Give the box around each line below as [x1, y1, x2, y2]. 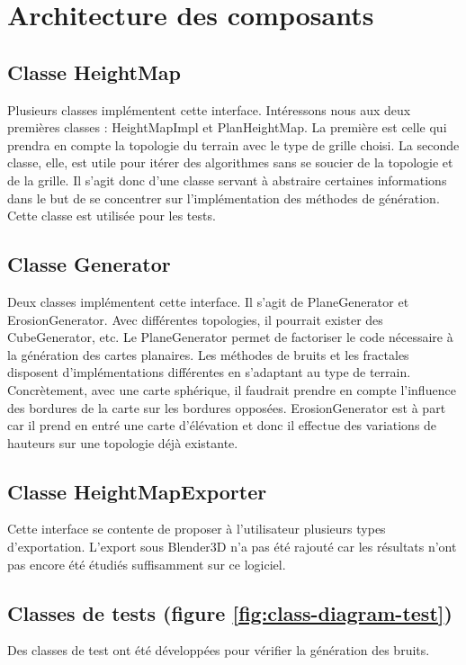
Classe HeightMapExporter [7, 477, 267, 505]
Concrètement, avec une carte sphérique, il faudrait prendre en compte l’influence [7, 380, 456, 399]
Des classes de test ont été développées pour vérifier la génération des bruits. [7, 641, 430, 660]
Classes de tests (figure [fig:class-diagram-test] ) [7, 598, 453, 626]
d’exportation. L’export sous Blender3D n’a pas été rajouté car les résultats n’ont [7, 537, 457, 556]
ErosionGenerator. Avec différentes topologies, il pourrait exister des [7, 310, 383, 328]
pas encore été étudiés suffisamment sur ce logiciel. [7, 554, 286, 573]
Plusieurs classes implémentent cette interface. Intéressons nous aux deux [7, 100, 411, 119]
